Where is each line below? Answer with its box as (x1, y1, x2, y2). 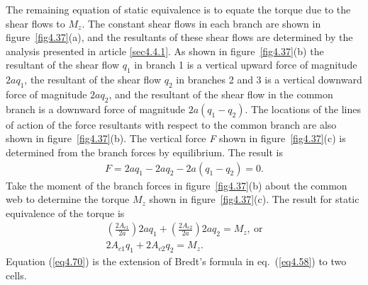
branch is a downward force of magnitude (6, 101, 185, 116)
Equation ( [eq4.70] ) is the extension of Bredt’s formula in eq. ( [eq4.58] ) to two (6, 254, 347, 269)
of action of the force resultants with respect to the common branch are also (6, 117, 337, 132)
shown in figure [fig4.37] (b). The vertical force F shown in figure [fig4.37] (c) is (6, 131, 346, 146)
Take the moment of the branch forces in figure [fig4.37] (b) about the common (6, 178, 347, 192)
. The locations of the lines (245, 101, 362, 116)
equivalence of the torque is (6, 205, 125, 220)
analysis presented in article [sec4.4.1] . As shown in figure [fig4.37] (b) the (6, 43, 324, 58)
